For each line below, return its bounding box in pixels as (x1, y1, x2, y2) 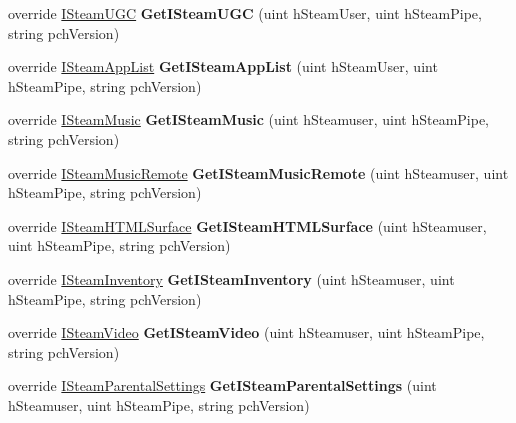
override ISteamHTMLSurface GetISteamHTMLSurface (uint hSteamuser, (8, 215, 487, 236)
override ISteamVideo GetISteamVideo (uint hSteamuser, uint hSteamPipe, (8, 322, 485, 343)
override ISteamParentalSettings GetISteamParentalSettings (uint (8, 375, 437, 396)
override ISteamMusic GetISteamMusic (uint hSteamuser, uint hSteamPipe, (8, 109, 490, 130)
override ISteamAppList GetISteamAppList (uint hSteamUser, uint (8, 56, 438, 77)
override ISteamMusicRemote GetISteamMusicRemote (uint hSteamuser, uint (8, 162, 509, 183)
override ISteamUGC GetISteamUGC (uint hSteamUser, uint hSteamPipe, (8, 3, 482, 23)
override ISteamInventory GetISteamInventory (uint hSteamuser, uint (8, 268, 455, 289)
